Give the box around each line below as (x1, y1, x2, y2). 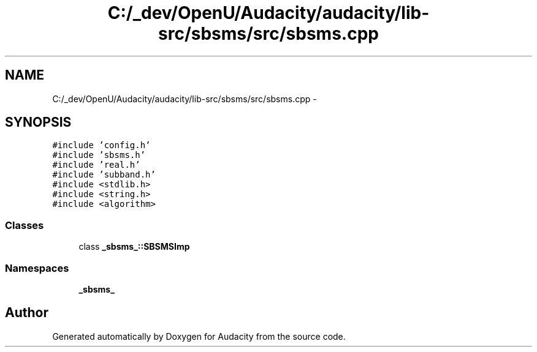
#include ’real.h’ (52, 160, 140, 170)
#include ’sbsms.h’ (52, 150, 146, 160)
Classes (5, 219, 44, 231)
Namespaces (5, 261, 69, 274)
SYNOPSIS (5, 114, 72, 130)
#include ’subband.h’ (52, 170, 156, 180)
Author (5, 305, 48, 321)
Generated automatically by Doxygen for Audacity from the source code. (52, 331, 346, 342)
